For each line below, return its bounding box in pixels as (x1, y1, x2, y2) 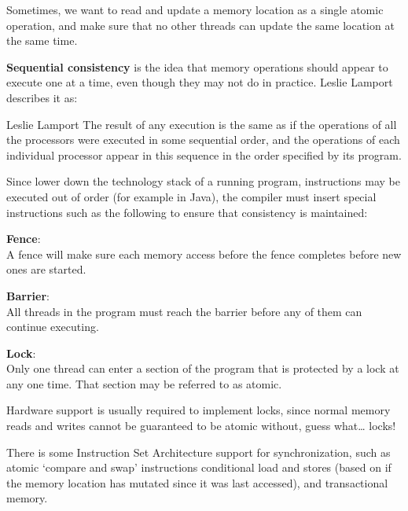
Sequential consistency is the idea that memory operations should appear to (6, 58, 388, 75)
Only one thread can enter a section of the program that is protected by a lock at (6, 360, 399, 377)
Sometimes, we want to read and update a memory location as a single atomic (6, 2, 384, 17)
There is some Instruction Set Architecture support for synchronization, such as (6, 443, 391, 460)
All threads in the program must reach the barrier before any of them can (6, 303, 362, 319)
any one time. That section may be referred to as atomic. (6, 375, 282, 392)
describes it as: (6, 89, 78, 105)
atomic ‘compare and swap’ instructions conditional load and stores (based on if (6, 459, 391, 476)
